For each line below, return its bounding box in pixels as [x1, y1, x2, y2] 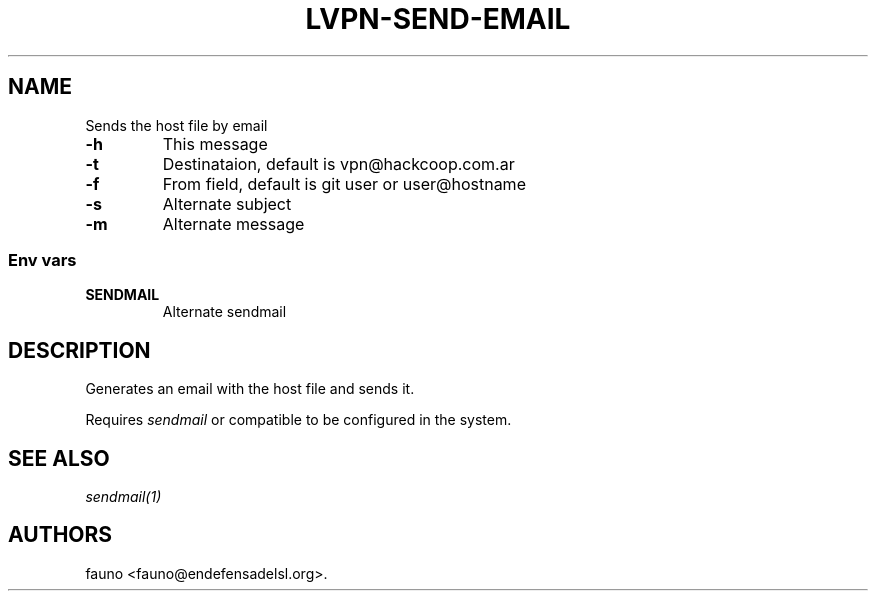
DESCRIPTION [8, 337, 151, 363]
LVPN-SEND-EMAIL [305, 2, 571, 36]
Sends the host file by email [85, 116, 268, 134]
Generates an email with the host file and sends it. [85, 380, 415, 398]
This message [162, 133, 268, 154]
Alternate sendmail [162, 303, 287, 321]
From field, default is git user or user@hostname [162, 173, 526, 194]
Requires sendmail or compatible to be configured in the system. [85, 411, 512, 429]
